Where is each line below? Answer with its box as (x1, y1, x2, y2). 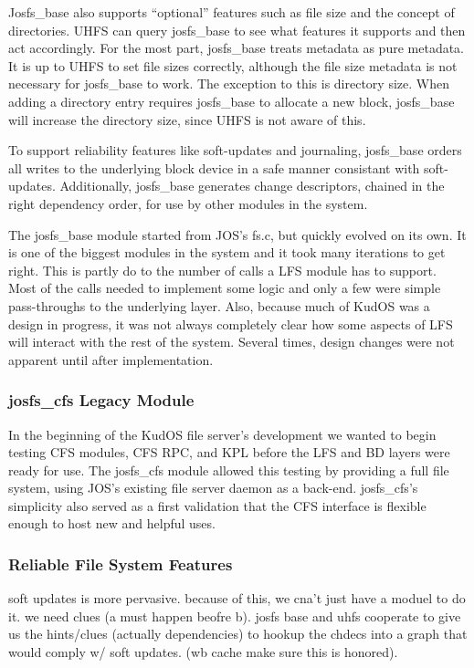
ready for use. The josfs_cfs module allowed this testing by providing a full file (8, 460, 449, 479)
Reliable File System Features (8, 552, 233, 575)
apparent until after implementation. (8, 350, 214, 369)
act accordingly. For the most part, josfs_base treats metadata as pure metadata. (8, 38, 464, 57)
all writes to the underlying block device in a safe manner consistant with (8, 158, 420, 177)
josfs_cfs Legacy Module (8, 389, 195, 412)
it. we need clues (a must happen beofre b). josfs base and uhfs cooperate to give (8, 606, 461, 625)
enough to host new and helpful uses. (8, 514, 216, 533)
